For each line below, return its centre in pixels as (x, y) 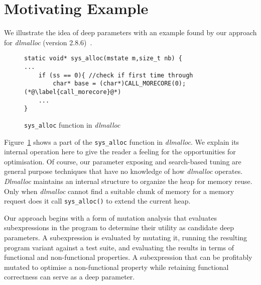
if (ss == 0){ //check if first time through (116, 75)
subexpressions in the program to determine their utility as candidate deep (119, 227)
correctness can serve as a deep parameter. (70, 277)
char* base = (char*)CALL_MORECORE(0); (119, 84)
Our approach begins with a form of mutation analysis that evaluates (110, 217)
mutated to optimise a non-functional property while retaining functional (116, 267)
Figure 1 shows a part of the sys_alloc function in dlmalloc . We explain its (122, 141)
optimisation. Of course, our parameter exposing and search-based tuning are (123, 161)
